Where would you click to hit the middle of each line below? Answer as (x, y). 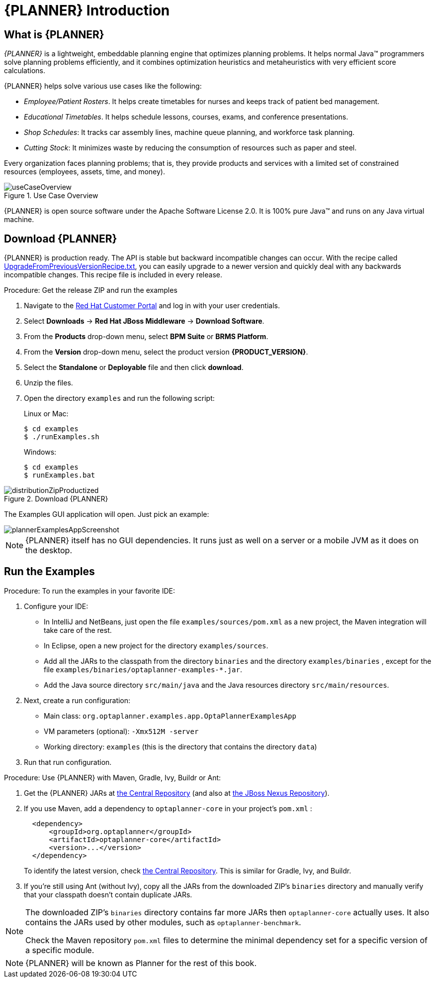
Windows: (40, 452)
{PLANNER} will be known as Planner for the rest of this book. (141, 963)
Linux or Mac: (46, 414)
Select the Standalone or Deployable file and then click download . (134, 368)
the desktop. (49, 551)
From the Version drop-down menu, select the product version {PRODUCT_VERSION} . (166, 352)
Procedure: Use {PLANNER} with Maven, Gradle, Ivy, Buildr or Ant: (113, 777)
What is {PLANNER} (54, 34)
